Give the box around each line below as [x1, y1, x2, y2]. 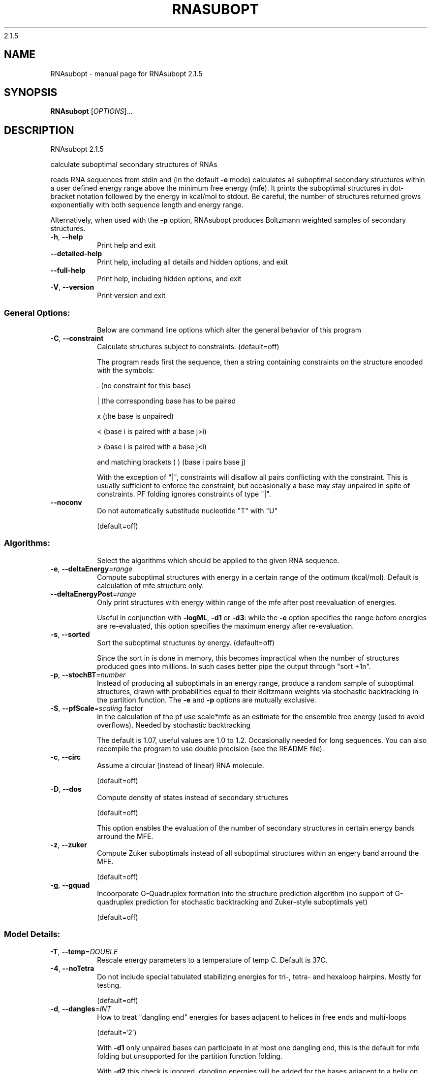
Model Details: [4, 929, 61, 939]
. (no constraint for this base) [97, 381, 191, 390]
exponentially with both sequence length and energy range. [50, 201, 244, 209]
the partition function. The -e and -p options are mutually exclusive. [97, 695, 316, 704]
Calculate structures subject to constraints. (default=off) [97, 342, 279, 351]
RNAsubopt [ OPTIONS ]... [50, 107, 133, 116]
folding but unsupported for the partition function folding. [97, 1051, 282, 1060]
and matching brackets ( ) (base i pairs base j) [97, 458, 246, 467]
